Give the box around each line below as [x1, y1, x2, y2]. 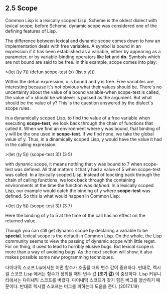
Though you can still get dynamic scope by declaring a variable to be [5, 227, 148, 233]
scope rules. [5, 105, 31, 111]
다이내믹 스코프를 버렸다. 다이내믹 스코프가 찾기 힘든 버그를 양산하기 [22, 277, 155, 283]
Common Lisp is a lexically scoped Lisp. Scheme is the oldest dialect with [5, 17, 157, 23]
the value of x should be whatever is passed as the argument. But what [5, 94, 152, 100]
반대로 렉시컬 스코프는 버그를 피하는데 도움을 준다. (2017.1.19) [20, 283, 139, 289]
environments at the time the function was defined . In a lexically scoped [5, 182, 154, 188]
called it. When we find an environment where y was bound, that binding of [5, 125, 160, 131]
